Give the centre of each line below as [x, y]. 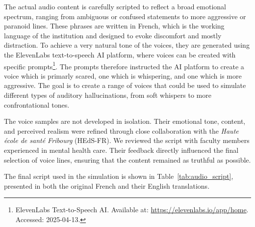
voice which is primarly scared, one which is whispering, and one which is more [123, 75]
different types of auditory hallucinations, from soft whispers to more [108, 95]
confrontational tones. [37, 104]
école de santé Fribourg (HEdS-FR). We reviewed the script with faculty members [127, 140]
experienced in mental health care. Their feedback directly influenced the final [121, 150]
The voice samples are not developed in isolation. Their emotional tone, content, [125, 121]
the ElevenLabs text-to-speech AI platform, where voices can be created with [120, 54]
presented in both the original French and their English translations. [107, 185]
